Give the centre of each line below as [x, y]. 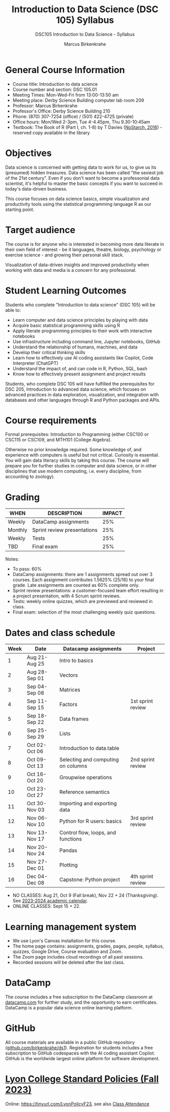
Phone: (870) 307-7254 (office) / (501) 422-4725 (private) [73, 116]
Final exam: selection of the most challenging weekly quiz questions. [84, 612]
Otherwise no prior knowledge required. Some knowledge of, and [73, 450]
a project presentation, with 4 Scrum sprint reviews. [67, 596]
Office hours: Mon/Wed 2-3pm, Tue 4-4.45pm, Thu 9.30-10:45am [81, 122]
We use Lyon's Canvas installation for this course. [64, 941]
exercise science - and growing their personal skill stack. [65, 255]
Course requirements [51, 420]
